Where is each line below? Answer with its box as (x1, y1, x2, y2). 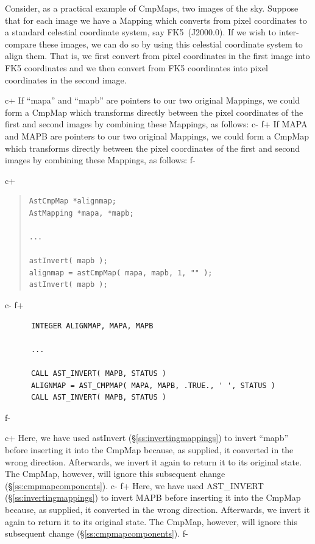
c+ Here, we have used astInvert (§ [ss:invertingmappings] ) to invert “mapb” (5, 431, 289, 444)
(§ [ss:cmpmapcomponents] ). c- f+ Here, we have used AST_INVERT (5, 479, 264, 492)
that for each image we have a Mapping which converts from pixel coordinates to (5, 13, 307, 26)
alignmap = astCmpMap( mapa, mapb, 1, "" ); (29, 268, 213, 277)
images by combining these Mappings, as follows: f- (5, 154, 196, 166)
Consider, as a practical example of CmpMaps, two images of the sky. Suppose (5, 2, 299, 14)
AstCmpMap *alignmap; (29, 197, 116, 206)
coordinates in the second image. (5, 73, 127, 86)
